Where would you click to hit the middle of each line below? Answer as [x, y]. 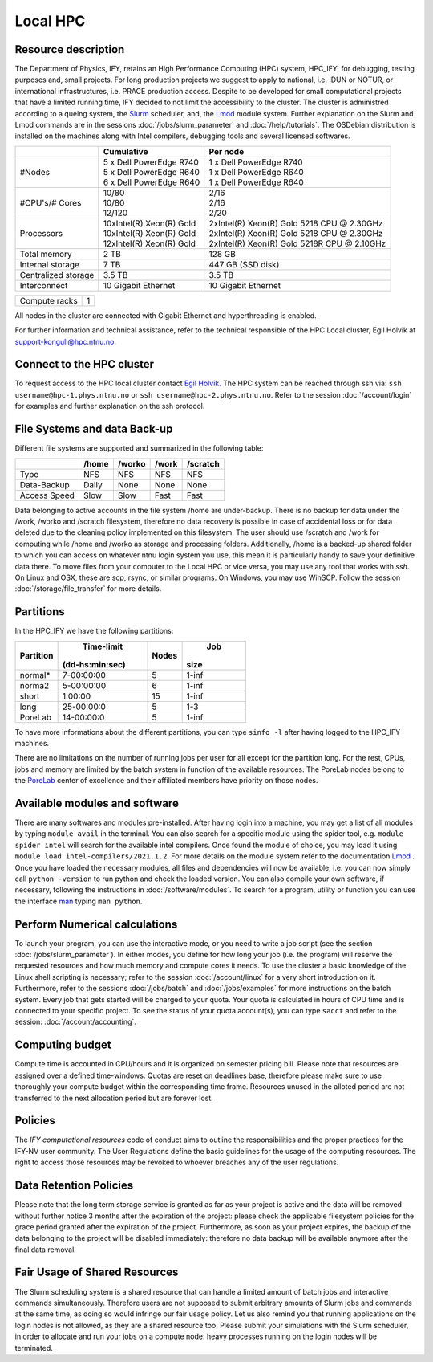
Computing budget [63, 1045]
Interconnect [44, 285]
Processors [41, 233]
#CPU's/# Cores [51, 202]
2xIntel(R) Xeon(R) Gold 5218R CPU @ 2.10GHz [297, 243]
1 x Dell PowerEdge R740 [256, 162]
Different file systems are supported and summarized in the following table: [139, 448]
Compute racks [49, 300]
